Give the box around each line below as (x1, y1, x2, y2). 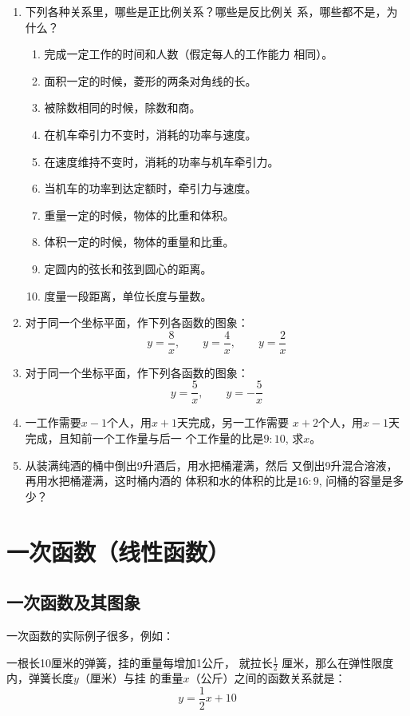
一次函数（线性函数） (6, 535, 231, 567)
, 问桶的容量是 (318, 472, 393, 489)
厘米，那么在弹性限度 (282, 654, 394, 670)
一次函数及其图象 (6, 590, 140, 615)
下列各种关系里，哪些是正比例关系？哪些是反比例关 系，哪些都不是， (25, 3, 387, 19)
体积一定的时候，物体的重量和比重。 (44, 233, 235, 250)
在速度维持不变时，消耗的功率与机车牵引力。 (44, 153, 279, 169)
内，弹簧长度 (6, 670, 73, 686)
